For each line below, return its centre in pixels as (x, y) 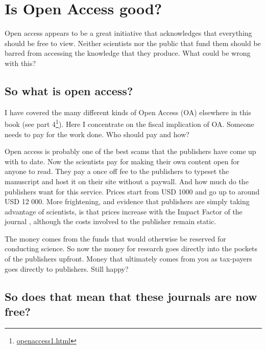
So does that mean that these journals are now (131, 296)
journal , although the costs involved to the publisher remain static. (111, 221)
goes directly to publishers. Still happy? (67, 268)
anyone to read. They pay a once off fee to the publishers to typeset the (117, 171)
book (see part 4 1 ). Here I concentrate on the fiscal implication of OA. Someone (129, 123)
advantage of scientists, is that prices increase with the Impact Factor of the (124, 211)
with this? (20, 63)
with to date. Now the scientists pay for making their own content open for (122, 161)
